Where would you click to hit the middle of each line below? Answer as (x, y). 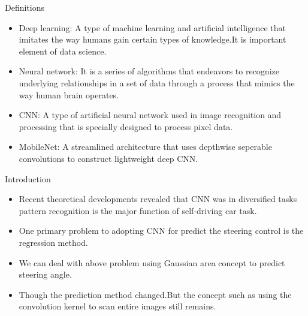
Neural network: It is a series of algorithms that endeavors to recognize (149, 71)
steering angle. (45, 274)
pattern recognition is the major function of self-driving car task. (138, 210)
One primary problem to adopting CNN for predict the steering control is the (161, 231)
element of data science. (63, 51)
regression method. (53, 242)
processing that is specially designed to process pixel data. (126, 126)
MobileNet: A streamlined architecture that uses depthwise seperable (145, 147)
